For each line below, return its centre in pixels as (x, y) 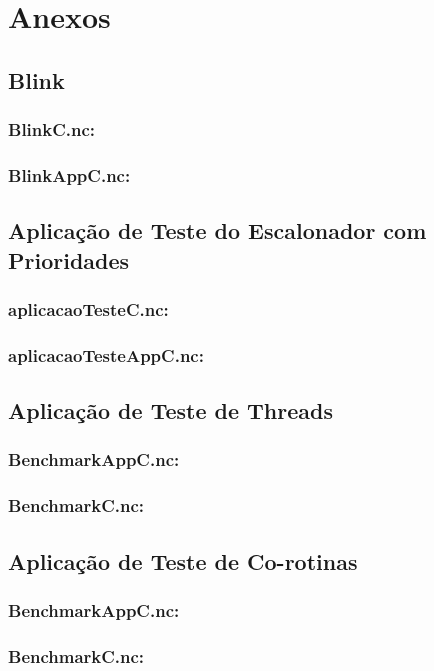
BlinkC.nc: (52, 129)
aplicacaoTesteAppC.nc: (106, 354)
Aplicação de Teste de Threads (170, 410)
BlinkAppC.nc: (69, 174)
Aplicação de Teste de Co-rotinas (183, 560)
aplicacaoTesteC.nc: (88, 308)
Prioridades (69, 259)
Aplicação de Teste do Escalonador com (217, 230)
